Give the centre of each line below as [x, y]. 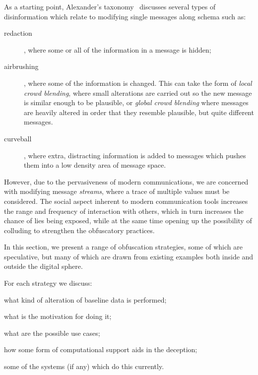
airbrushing [21, 66]
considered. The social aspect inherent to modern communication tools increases [126, 201]
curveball [18, 138]
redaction [18, 33]
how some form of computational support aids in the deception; [101, 349]
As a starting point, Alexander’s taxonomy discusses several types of [110, 6]
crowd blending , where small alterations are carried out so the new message [138, 93]
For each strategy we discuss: [48, 283]
